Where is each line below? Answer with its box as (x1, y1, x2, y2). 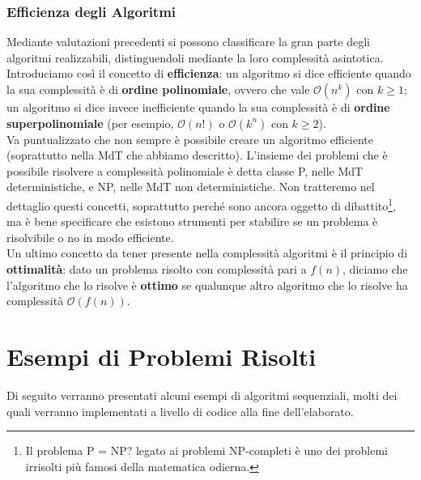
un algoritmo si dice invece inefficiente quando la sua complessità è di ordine (6, 99, 390, 115)
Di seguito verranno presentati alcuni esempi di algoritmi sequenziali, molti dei (6, 386, 398, 403)
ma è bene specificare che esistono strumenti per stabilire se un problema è (6, 213, 378, 230)
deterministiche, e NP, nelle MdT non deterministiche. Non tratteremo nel (6, 178, 375, 195)
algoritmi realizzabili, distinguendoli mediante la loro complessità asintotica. (6, 49, 384, 66)
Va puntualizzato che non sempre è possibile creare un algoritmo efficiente (6, 130, 374, 147)
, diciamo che (342, 261, 408, 277)
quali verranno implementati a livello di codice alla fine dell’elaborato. (6, 402, 354, 419)
